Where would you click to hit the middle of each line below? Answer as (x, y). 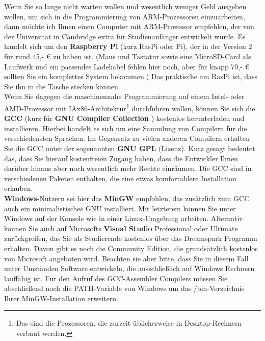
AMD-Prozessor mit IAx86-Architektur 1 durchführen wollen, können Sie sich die (130, 107)
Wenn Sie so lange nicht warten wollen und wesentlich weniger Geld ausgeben (125, 6)
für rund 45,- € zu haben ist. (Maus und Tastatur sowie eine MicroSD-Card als (128, 56)
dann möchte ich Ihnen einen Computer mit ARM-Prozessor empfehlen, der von (129, 26)
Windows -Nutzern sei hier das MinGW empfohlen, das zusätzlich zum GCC (127, 198)
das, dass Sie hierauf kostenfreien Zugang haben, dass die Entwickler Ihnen (121, 158)
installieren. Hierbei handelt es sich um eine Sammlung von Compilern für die (126, 128)
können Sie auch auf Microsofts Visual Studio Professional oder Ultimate (121, 228)
